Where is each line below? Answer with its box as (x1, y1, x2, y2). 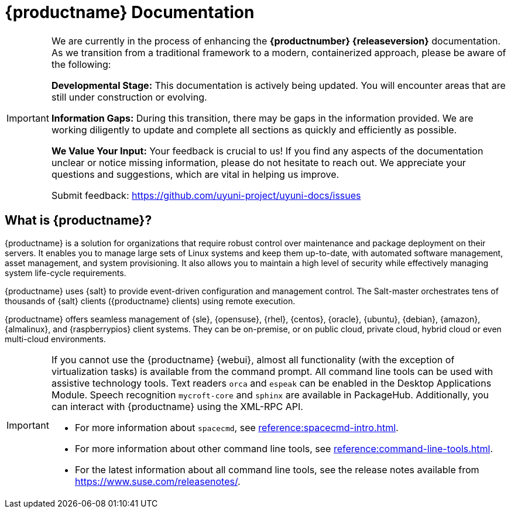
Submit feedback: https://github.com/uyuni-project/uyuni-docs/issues (51, 189, 361, 201)
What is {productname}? (5, 213, 152, 228)
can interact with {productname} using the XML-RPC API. (51, 400, 303, 412)
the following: (51, 58, 111, 70)
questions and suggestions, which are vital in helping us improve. (51, 168, 339, 180)
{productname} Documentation (5, 2, 255, 22)
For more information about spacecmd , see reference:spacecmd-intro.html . (74, 421, 399, 433)
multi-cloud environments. (5, 333, 106, 344)
